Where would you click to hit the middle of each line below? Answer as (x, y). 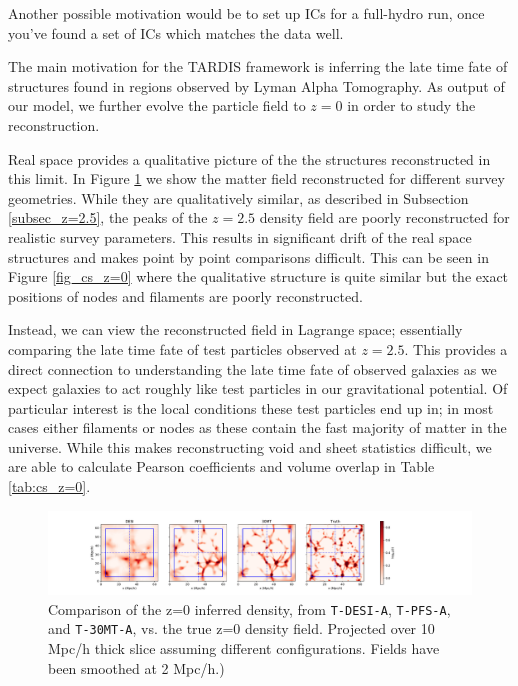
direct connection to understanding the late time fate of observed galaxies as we (252, 368)
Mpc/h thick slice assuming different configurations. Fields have (244, 648)
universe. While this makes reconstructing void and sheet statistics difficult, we (250, 446)
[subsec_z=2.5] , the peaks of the (108, 217)
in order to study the (411, 105)
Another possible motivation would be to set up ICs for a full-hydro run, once (246, 13)
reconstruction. (54, 124)
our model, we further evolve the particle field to (157, 105)
